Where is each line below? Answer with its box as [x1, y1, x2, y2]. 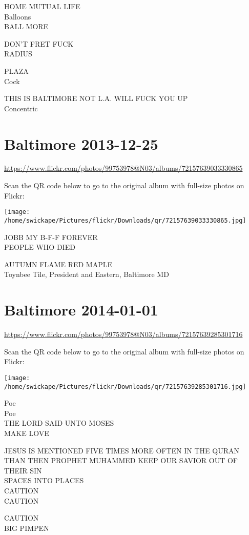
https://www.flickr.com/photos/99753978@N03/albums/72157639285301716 [4, 329, 243, 340]
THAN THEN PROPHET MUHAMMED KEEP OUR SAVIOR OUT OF [4, 455, 238, 466]
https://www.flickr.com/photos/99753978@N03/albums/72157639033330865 [4, 163, 243, 173]
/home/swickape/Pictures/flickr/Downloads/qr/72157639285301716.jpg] [4, 383, 246, 390]
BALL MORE [4, 21, 49, 32]
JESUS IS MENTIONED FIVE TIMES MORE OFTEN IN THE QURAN [4, 445, 239, 455]
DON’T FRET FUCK [4, 38, 74, 49]
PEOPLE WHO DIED [4, 242, 75, 252]
